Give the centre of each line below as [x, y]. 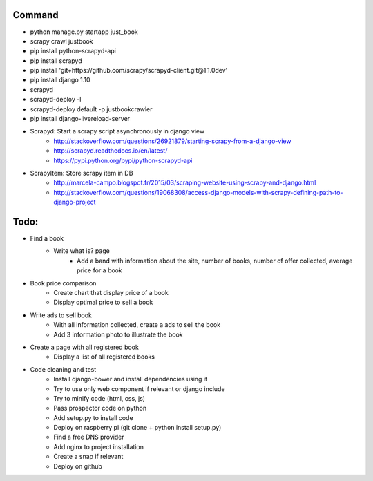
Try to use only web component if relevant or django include [139, 389]
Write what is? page [82, 251]
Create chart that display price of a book [111, 293]
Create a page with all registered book [85, 347]
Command [36, 15]
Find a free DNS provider [89, 437]
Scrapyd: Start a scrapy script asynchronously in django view [117, 131]
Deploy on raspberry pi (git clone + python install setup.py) [137, 428]
